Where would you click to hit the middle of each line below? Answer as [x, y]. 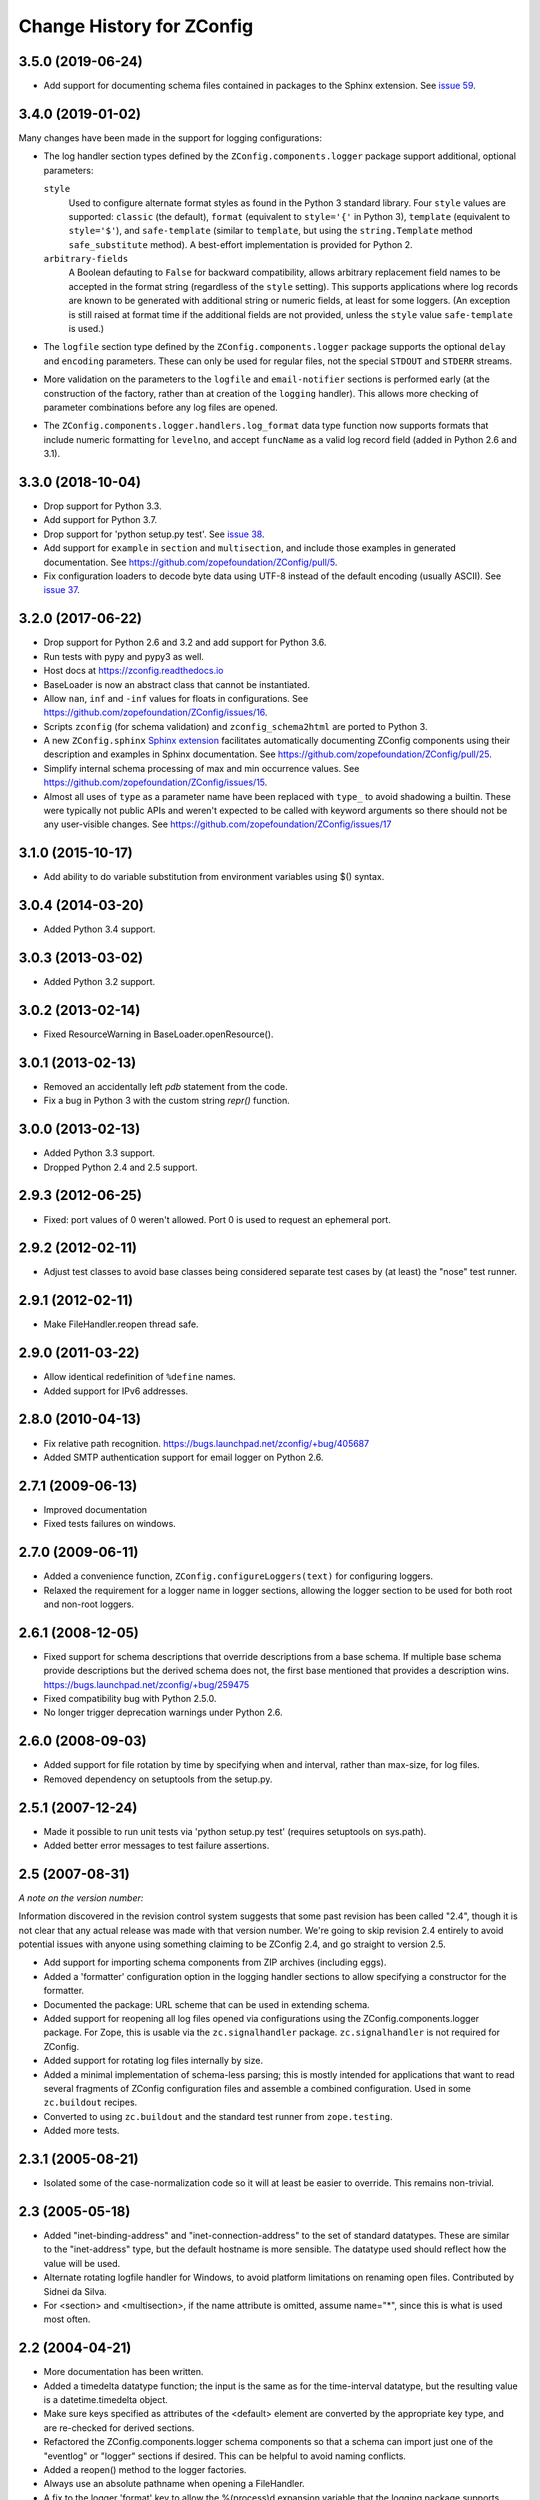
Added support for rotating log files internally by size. [153, 2061]
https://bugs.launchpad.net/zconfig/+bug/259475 [146, 1684]
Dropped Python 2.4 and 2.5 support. [120, 1167]
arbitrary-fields [86, 259]
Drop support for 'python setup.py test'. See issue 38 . [154, 534]
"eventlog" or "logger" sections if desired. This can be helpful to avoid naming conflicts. [225, 2456]
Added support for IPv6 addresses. [116, 1391]
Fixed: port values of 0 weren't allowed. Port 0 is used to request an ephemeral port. [217, 1219]
